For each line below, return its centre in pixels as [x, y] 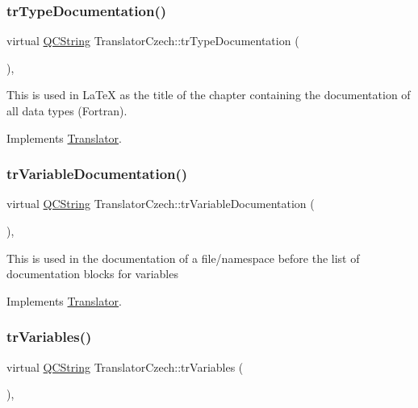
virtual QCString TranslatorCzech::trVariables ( [125, 366]
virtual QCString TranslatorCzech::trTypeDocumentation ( [153, 41]
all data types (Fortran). [67, 110]
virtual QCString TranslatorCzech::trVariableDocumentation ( [161, 204]
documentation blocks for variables [92, 274]
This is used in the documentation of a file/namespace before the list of [183, 258]
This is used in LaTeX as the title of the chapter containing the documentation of [209, 95]
